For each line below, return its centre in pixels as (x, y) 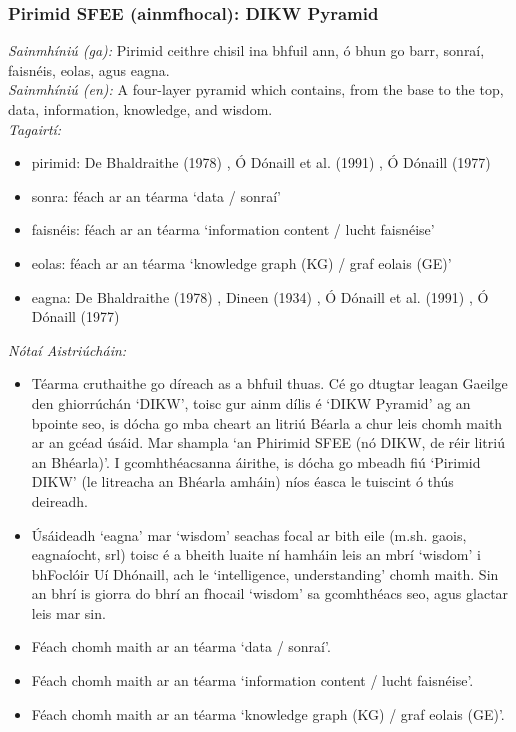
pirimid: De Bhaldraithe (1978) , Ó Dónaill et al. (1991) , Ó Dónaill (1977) (261, 162)
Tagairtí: (35, 128)
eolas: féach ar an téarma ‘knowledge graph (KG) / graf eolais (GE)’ (241, 262)
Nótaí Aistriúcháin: (67, 349)
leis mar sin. (68, 612)
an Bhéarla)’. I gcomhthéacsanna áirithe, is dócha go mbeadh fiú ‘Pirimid (256, 461)
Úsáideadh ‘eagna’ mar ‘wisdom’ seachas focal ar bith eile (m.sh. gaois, (249, 534)
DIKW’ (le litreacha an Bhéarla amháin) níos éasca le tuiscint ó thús (242, 481)
